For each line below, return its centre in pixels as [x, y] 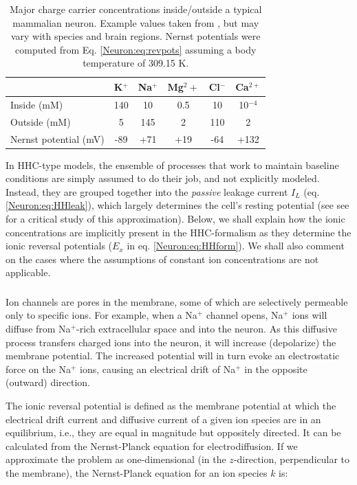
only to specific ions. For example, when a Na [101, 315]
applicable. [28, 272]
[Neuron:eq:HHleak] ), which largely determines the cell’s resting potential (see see [177, 205]
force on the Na [38, 369]
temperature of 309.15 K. [136, 63]
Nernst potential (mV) [57, 138]
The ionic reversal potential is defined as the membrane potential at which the [171, 406]
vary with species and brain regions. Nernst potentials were [136, 36]
